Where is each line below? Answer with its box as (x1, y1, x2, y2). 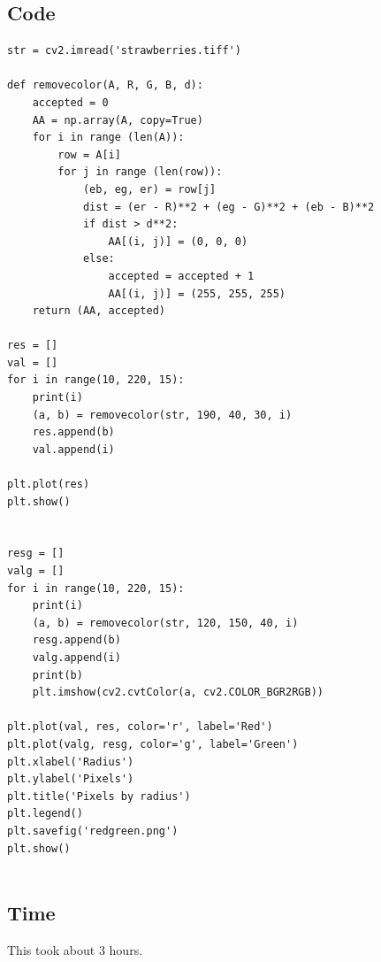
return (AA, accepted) (32, 304, 165, 318)
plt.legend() (7, 807, 83, 820)
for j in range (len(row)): (57, 165, 223, 179)
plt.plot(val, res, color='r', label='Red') (7, 720, 273, 734)
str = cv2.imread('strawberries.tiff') (7, 44, 241, 58)
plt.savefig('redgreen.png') (7, 824, 179, 837)
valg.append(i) (32, 650, 121, 664)
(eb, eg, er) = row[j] (82, 182, 217, 196)
